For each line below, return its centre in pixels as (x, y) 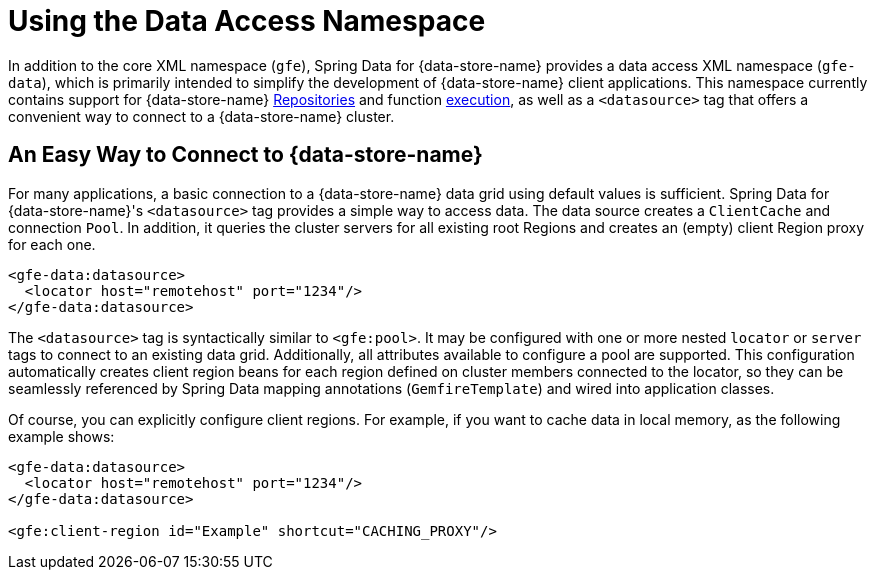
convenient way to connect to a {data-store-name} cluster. (201, 116)
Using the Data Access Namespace (247, 21)
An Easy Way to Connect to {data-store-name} (245, 155)
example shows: (61, 436)
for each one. (52, 244)
